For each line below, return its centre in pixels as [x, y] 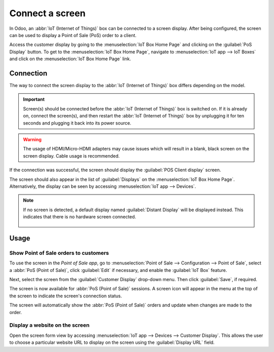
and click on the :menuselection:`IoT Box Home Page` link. [70, 59]
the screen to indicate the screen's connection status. [66, 296]
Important [34, 99]
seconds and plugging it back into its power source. [77, 123]
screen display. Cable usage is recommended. [72, 156]
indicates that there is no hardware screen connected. [80, 217]
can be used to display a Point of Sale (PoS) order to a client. [73, 35]
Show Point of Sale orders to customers [59, 253]
